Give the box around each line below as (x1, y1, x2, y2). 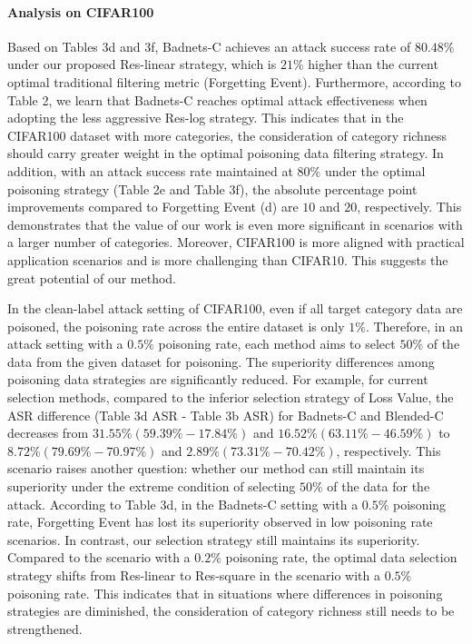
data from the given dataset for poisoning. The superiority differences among (7, 352, 435, 371)
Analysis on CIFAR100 (7, 2, 154, 21)
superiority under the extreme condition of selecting (7, 477, 296, 496)
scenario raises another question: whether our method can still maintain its (7, 459, 425, 478)
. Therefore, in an (365, 316, 463, 335)
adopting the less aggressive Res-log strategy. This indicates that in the (7, 108, 404, 127)
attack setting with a (7, 334, 123, 353)
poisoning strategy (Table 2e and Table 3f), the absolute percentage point (7, 179, 418, 198)
